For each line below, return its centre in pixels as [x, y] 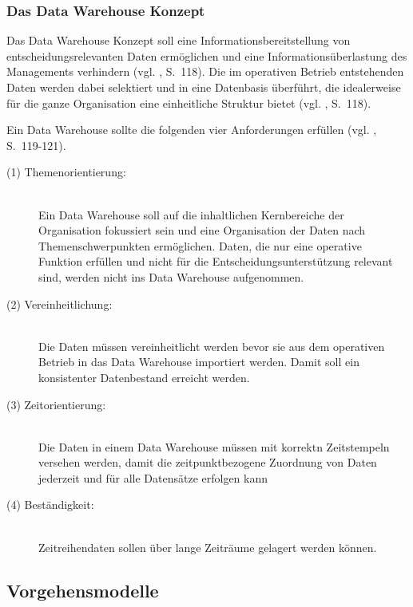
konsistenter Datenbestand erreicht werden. [144, 377]
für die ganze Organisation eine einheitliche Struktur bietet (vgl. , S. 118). [189, 102]
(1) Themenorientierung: [66, 172]
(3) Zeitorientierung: [56, 404]
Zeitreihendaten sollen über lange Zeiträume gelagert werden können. [208, 547]
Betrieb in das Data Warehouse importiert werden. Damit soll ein [199, 362]
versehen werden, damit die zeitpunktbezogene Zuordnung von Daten [208, 462]
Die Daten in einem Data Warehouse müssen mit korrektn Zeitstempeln [214, 446]
